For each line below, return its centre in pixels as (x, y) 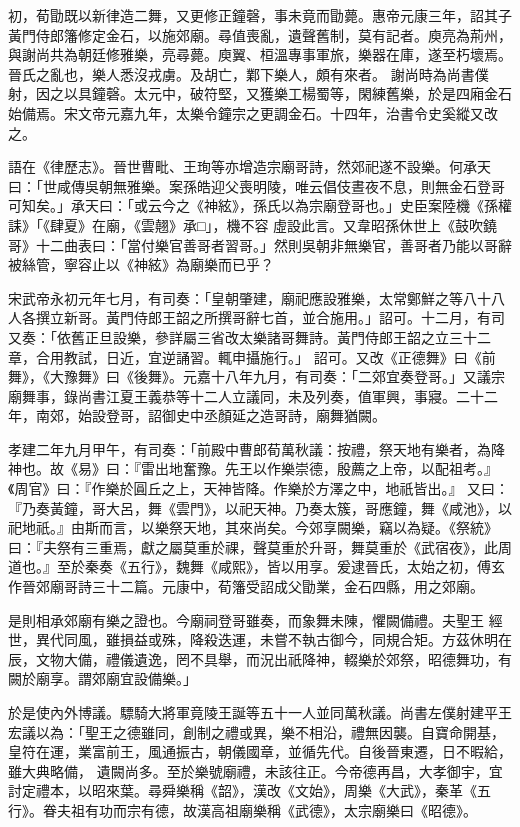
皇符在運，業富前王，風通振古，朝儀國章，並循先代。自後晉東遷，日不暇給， (260, 751)
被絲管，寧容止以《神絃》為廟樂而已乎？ (141, 264)
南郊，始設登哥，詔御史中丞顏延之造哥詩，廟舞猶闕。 (210, 415)
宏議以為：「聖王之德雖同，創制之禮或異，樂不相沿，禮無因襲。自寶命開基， (256, 731)
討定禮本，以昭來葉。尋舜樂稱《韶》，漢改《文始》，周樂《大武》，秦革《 (242, 790)
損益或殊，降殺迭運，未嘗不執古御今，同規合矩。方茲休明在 (315, 639)
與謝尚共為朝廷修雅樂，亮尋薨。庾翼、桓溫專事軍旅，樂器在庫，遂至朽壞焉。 (260, 54)
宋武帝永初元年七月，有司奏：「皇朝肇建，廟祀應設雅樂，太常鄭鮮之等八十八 (256, 297)
